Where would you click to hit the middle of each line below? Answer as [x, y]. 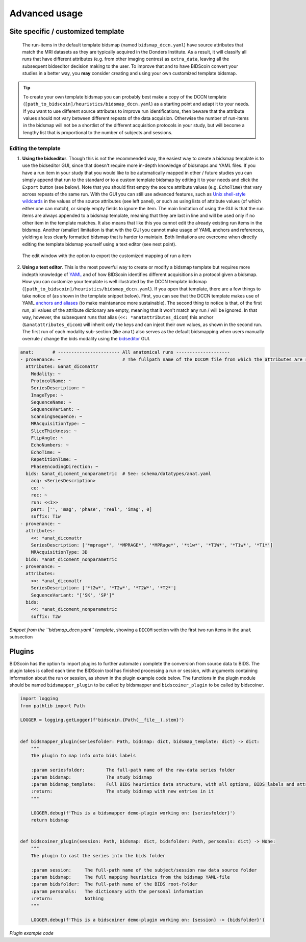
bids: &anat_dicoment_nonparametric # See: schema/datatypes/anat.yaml [119, 474]
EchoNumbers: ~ [50, 445]
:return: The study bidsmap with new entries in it [122, 791]
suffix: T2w [46, 616]
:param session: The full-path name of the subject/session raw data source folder [144, 870]
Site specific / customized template [67, 31]
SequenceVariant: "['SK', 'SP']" [73, 595]
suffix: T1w [46, 516]
